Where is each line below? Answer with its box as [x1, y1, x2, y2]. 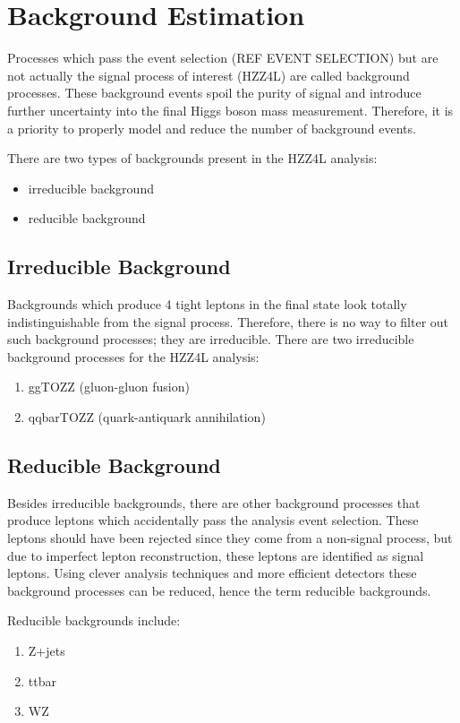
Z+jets [28, 641, 65, 659]
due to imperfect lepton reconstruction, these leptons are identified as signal [7, 546, 424, 564]
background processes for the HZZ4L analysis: [7, 347, 260, 366]
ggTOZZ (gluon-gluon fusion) [28, 377, 190, 396]
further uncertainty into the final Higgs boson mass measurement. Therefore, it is [7, 100, 454, 119]
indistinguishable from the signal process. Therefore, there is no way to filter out [7, 312, 449, 331]
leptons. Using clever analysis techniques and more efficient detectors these [7, 564, 417, 582]
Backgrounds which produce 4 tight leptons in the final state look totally [7, 295, 407, 314]
